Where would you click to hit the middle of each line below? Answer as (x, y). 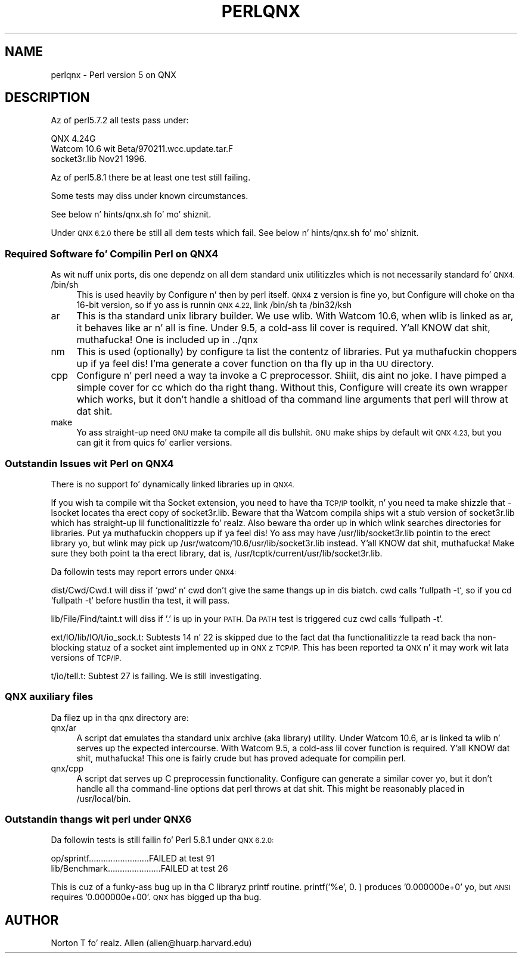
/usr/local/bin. (104, 798)
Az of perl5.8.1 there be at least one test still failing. (151, 178)
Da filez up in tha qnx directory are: (120, 717)
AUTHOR (32, 920)
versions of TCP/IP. (86, 657)
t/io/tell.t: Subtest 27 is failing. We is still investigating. (156, 676)
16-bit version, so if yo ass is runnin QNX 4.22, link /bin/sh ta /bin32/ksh (214, 305)
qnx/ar (64, 727)
